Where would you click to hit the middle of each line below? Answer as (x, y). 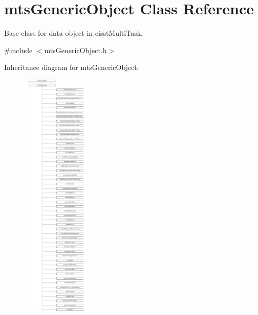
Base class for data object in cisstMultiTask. (73, 33)
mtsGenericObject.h (76, 50)
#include (18, 50)
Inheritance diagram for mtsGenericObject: (72, 67)
